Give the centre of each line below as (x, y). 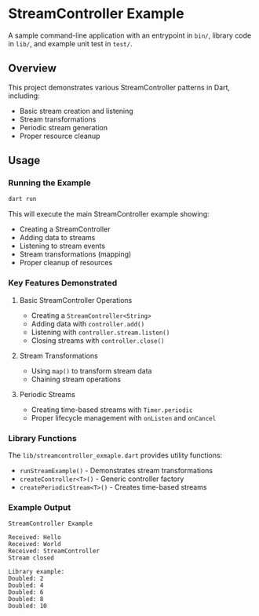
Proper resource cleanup (60, 136)
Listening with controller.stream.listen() (100, 332)
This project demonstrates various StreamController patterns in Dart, (119, 87)
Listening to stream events (62, 246)
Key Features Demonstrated (63, 283)
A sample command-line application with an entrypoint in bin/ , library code (130, 35)
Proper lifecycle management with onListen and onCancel (124, 417)
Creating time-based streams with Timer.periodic (112, 410)
